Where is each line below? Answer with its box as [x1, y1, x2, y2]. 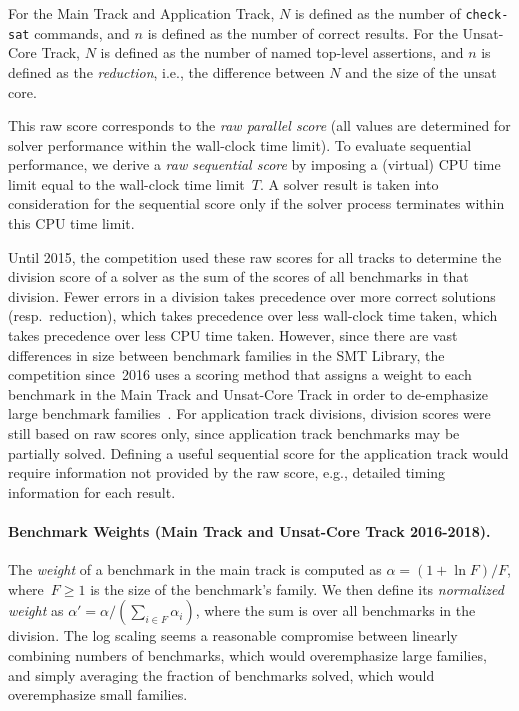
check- [465, 8, 509, 22]
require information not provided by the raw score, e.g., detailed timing [8, 462, 446, 483]
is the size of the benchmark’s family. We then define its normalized [90, 578, 504, 599]
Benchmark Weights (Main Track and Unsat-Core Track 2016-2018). [8, 520, 491, 541]
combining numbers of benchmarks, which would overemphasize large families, [8, 644, 487, 665]
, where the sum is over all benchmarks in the [195, 600, 476, 621]
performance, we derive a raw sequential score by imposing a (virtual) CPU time [8, 154, 501, 175]
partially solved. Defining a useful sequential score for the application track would [8, 442, 509, 463]
